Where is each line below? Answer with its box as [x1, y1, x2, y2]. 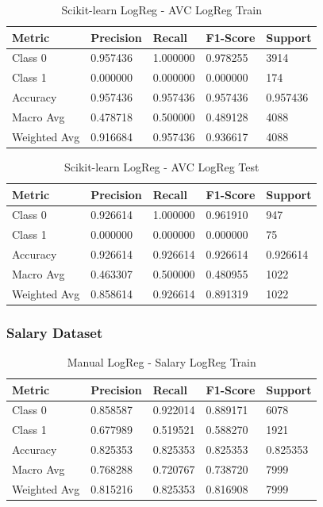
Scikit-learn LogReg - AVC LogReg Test [64, 158, 260, 175]
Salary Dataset [6, 322, 103, 342]
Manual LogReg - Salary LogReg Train [67, 354, 256, 371]
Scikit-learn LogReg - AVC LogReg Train [61, 2, 262, 17]
